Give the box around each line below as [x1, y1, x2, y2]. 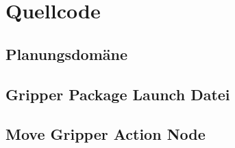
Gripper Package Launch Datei [5, 83, 230, 104]
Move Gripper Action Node [5, 123, 206, 145]
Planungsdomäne [5, 43, 127, 64]
